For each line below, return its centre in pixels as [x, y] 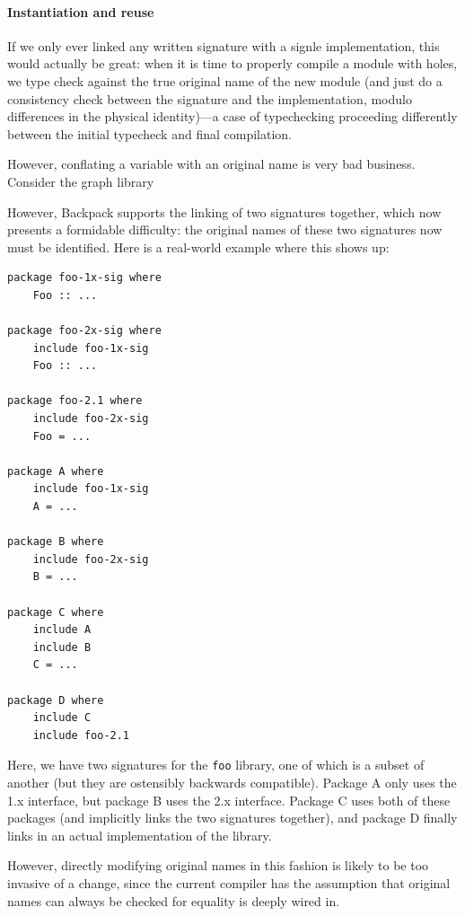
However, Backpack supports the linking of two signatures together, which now [224, 211]
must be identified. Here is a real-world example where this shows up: [198, 247]
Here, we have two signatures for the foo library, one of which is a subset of [216, 765]
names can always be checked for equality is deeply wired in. [174, 900]
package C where [56, 612]
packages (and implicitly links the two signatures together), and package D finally [232, 818]
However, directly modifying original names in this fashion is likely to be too [218, 865]
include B [62, 647]
